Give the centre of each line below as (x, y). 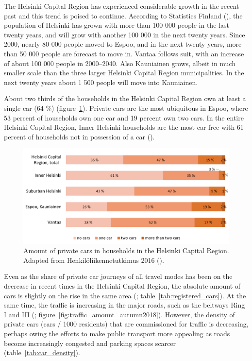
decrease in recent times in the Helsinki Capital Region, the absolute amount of (122, 285)
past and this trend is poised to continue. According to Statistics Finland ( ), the (123, 15)
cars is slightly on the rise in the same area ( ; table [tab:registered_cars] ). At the (125, 295)
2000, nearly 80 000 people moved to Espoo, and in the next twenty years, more (123, 44)
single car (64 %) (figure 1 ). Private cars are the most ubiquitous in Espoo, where (126, 108)
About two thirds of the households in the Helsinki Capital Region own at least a (125, 98)
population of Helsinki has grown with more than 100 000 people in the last (117, 25)
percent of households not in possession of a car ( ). (79, 136)
